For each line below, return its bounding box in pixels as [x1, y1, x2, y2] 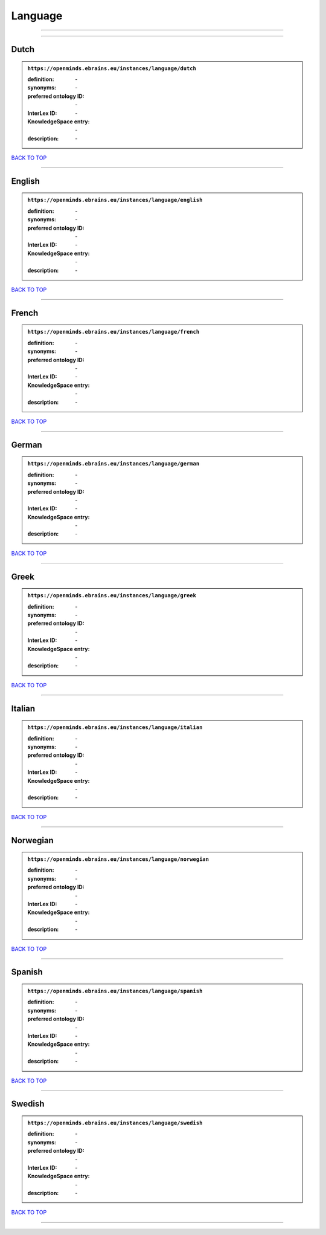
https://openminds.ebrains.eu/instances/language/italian [27, 724, 203, 731]
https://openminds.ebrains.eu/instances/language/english [27, 196, 203, 204]
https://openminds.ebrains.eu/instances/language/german [27, 460, 200, 467]
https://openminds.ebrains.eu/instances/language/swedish [27, 1119, 203, 1126]
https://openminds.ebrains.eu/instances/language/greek [27, 592, 196, 599]
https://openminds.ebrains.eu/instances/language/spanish [27, 988, 203, 994]
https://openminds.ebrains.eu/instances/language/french [27, 328, 200, 335]
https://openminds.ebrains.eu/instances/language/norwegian [27, 856, 209, 863]
